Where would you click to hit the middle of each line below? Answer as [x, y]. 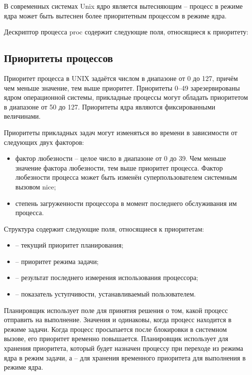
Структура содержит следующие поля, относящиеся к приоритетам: [104, 228]
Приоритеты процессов [59, 58]
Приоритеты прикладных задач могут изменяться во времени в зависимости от [121, 132]
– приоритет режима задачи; [57, 261]
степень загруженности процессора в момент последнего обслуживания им [126, 203]
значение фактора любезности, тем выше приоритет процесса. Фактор [119, 167]
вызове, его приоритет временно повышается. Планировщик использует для [116, 338]
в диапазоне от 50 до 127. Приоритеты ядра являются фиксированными [110, 106]
